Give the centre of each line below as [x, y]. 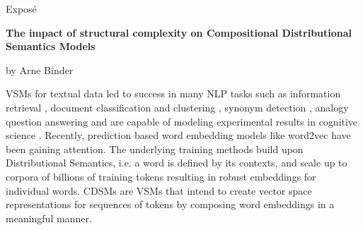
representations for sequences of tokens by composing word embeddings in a [170, 204]
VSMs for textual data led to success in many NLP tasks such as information [173, 93]
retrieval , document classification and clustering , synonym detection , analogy [177, 107]
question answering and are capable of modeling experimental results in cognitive [182, 121]
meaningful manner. [49, 218]
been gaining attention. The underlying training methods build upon [155, 149]
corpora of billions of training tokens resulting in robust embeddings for [161, 176]
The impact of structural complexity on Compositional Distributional [179, 32]
